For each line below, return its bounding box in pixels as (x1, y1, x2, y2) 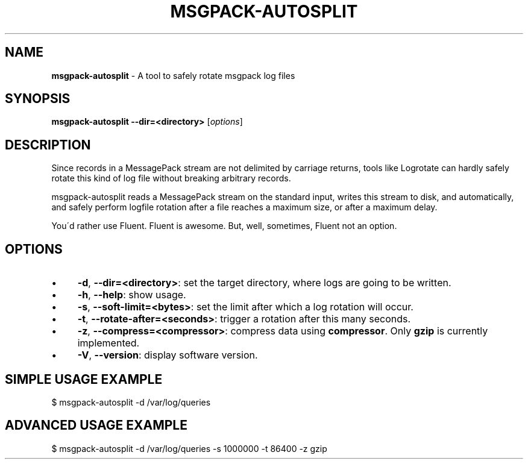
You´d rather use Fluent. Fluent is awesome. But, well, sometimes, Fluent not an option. (51, 221, 397, 231)
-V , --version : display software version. (77, 349, 258, 362)
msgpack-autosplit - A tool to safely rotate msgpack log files (51, 70, 295, 81)
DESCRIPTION (5, 137, 91, 152)
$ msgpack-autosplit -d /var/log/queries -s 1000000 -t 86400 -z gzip (51, 443, 327, 454)
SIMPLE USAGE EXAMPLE (5, 371, 163, 387)
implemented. (77, 337, 140, 350)
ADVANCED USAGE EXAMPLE (5, 418, 187, 433)
